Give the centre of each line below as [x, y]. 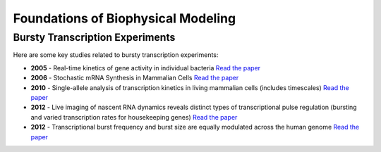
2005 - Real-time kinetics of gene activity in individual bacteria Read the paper [146, 68]
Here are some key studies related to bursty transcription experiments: [116, 55]
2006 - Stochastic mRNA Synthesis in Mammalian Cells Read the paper [135, 78]
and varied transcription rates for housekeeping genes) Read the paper [134, 117]
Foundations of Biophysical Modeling [125, 18]
